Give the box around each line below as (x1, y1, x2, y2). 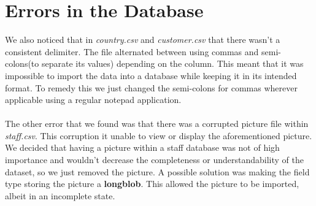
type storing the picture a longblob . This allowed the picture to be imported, (5, 177, 299, 190)
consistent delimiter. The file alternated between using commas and (5, 45, 259, 58)
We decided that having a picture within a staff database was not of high (5, 141, 280, 154)
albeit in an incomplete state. (5, 189, 115, 202)
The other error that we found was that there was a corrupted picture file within (5, 117, 309, 130)
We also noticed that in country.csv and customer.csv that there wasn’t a (5, 33, 280, 46)
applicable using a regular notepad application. (5, 93, 182, 106)
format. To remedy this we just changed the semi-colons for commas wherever (5, 81, 298, 94)
